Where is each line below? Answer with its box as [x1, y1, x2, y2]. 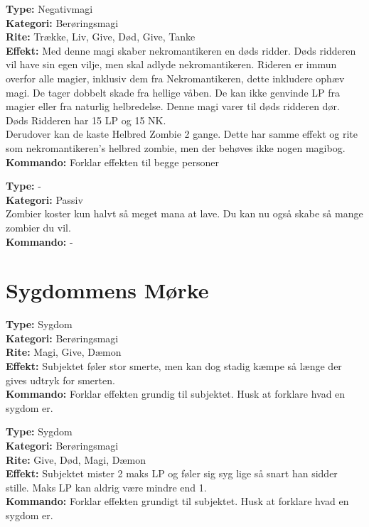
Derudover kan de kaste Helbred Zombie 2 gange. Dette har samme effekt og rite [6, 126, 358, 141]
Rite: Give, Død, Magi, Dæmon [6, 452, 146, 467]
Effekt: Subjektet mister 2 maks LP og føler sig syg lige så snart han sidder [6, 466, 338, 481]
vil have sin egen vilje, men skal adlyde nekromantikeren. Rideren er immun [6, 57, 337, 72]
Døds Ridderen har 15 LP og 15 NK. [6, 112, 166, 127]
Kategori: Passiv [6, 192, 83, 207]
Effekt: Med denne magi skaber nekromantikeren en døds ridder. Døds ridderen [6, 43, 356, 58]
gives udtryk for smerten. [6, 372, 115, 387]
